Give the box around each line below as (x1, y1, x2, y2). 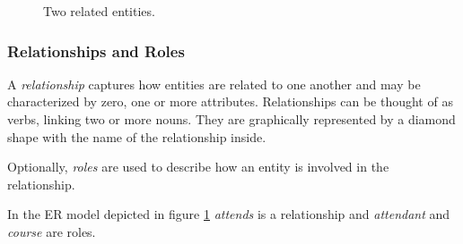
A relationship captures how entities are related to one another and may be (7, 74, 421, 93)
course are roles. (7, 222, 96, 240)
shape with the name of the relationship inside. (7, 127, 266, 146)
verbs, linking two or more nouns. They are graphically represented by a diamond (7, 110, 456, 128)
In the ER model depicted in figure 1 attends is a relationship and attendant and (7, 205, 450, 223)
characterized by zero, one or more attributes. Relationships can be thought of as (7, 92, 453, 111)
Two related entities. (43, 2, 155, 20)
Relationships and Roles (7, 39, 185, 62)
